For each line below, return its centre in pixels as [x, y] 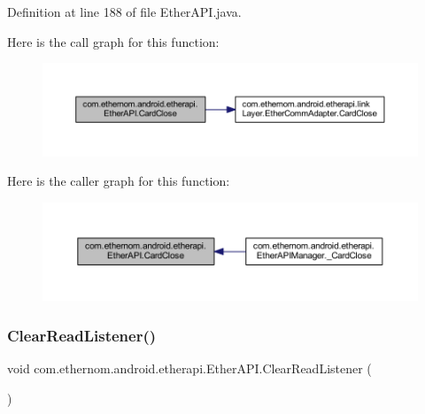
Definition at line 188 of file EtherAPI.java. [124, 11]
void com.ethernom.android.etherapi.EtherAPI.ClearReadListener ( [189, 368]
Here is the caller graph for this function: [119, 181]
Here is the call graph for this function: [113, 41]
